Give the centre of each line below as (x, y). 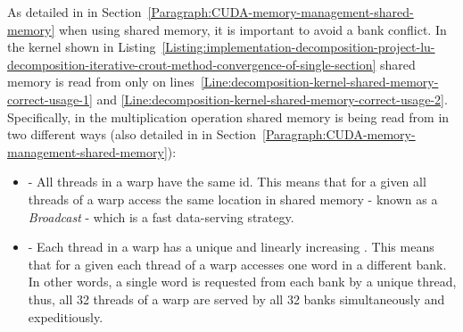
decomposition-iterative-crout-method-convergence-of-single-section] (192, 64)
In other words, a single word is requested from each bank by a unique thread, (242, 282)
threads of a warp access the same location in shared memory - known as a (233, 199)
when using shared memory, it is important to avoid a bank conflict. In (252, 29)
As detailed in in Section (74, 12)
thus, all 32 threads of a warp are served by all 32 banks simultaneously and (236, 299)
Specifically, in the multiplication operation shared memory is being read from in (228, 116)
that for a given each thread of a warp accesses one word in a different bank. (237, 264)
